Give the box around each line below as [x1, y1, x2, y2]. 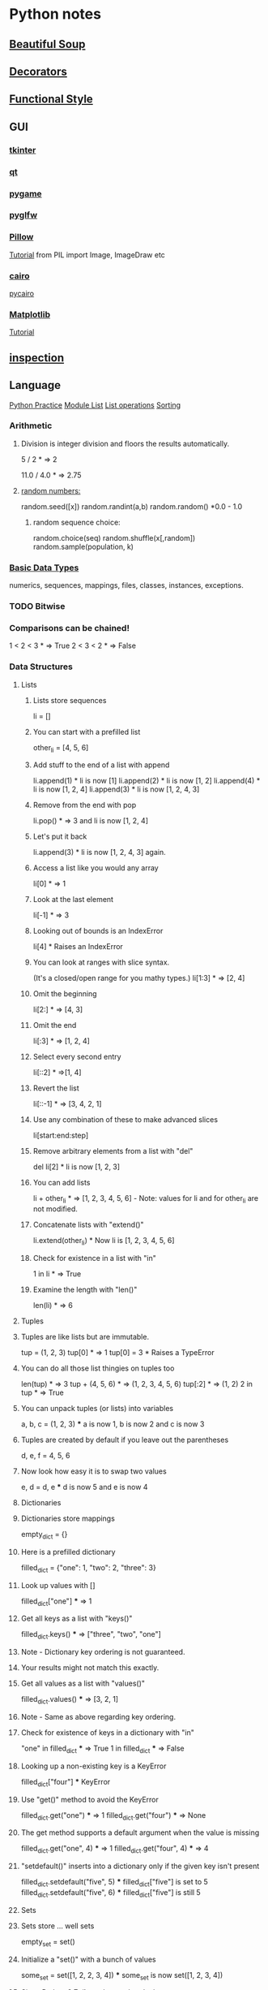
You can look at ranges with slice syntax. [32, 957, 170, 967]
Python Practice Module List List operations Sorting [9, 399, 181, 410]
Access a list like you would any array [32, 863, 159, 873]
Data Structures [9, 661, 74, 672]
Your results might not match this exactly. [20, 1663, 160, 1673]
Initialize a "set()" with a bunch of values [20, 1954, 156, 1964]
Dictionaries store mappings [20, 1513, 116, 1523]
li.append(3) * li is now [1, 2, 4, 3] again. [32, 848, 166, 857]
